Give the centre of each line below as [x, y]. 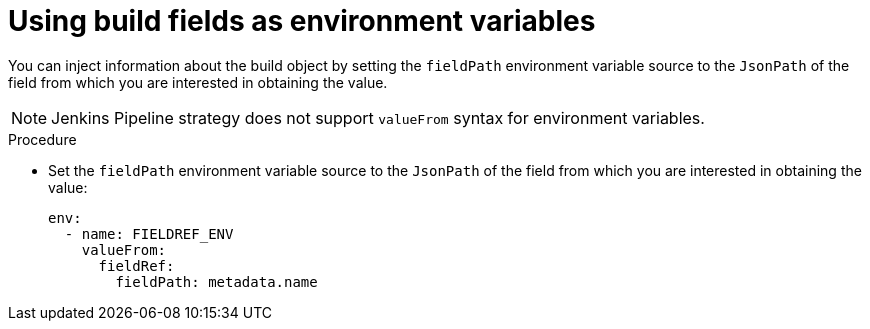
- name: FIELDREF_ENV [149, 233]
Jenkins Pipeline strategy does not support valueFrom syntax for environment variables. [378, 117]
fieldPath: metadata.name [216, 281]
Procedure [42, 139]
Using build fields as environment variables [302, 21]
